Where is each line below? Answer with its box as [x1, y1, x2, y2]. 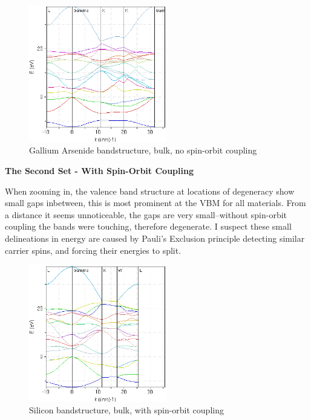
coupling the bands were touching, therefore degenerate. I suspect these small [5, 220, 292, 233]
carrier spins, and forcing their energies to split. [5, 244, 182, 256]
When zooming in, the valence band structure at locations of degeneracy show [5, 184, 295, 197]
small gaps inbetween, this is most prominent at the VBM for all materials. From [5, 196, 306, 209]
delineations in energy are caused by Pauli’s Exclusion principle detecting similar [5, 231, 305, 244]
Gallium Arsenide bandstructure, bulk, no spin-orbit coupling [29, 144, 257, 157]
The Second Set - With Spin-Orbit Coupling [5, 164, 194, 176]
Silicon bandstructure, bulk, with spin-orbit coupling [29, 404, 224, 416]
